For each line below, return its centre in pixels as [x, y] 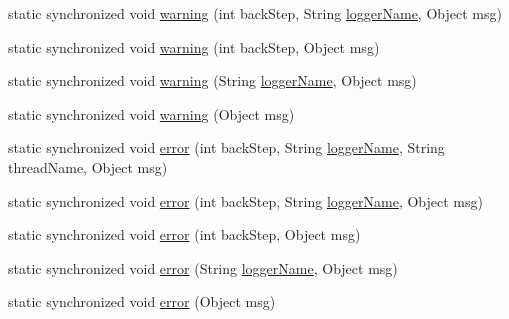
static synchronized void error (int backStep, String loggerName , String [226, 147]
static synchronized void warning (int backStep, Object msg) [194, 46]
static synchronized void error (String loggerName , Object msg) [203, 267]
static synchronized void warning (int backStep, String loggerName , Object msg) [255, 13]
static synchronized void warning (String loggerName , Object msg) [212, 80]
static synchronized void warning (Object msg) [151, 113]
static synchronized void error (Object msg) [142, 301]
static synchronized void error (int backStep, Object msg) [184, 234]
